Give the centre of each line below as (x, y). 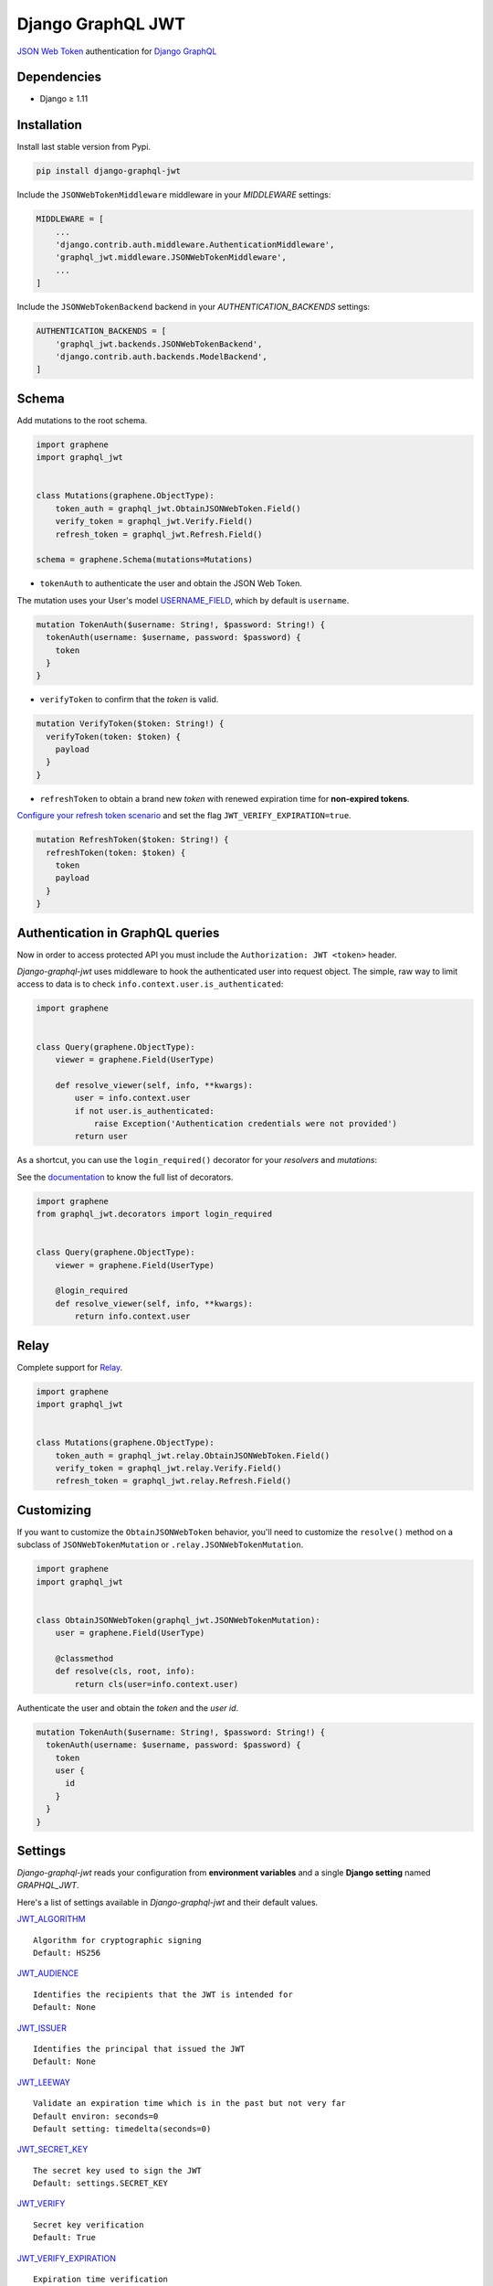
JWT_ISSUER (42, 2028)
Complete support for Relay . (70, 1367)
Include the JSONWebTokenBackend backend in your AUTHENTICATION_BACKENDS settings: (194, 307)
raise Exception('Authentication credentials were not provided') (245, 1123)
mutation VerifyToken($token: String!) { (130, 724)
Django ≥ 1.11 (64, 99)
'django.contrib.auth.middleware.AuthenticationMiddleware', (195, 245)
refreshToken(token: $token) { (116, 852)
